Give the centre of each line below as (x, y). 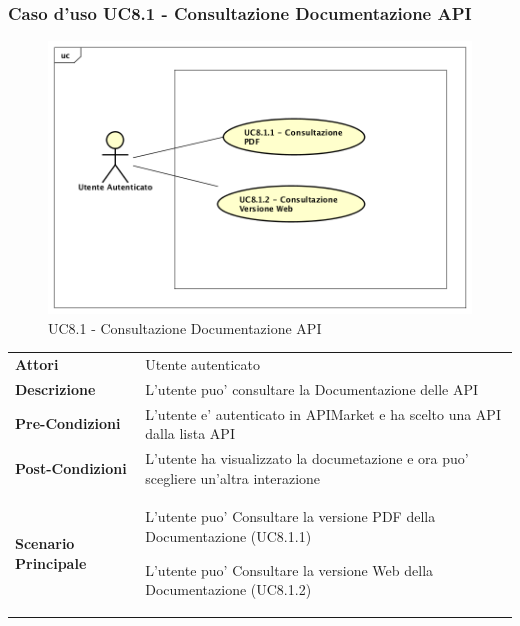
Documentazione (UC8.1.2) (228, 589)
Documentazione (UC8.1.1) (228, 536)
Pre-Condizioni (68, 423)
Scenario (45, 543)
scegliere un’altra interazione (233, 477)
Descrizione (55, 388)
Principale (51, 562)
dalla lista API (190, 433)
